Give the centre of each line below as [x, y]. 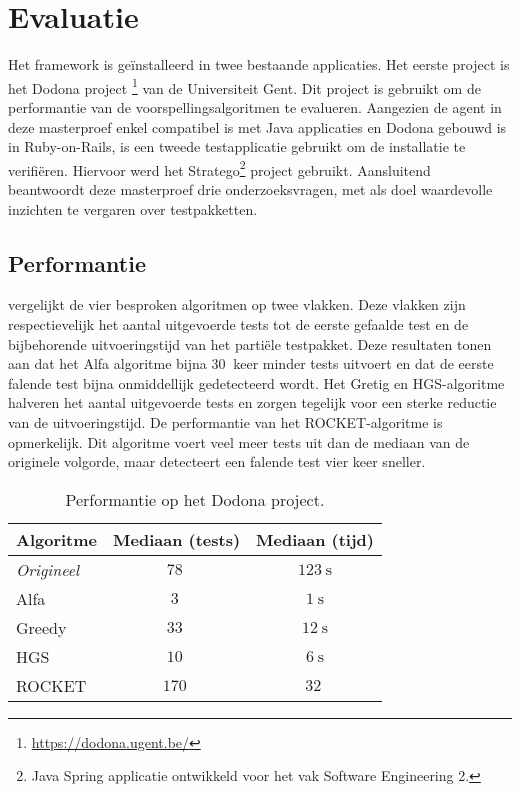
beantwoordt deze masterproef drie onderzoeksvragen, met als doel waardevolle [250, 189]
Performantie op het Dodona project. [195, 499]
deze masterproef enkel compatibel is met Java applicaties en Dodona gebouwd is [257, 126]
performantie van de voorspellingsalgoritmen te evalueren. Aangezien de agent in [255, 106]
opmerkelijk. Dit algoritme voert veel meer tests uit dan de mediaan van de [239, 441]
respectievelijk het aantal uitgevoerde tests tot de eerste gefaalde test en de [238, 323]
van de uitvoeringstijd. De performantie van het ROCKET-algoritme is [225, 421]
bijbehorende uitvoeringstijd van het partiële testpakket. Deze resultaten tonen [250, 343]
